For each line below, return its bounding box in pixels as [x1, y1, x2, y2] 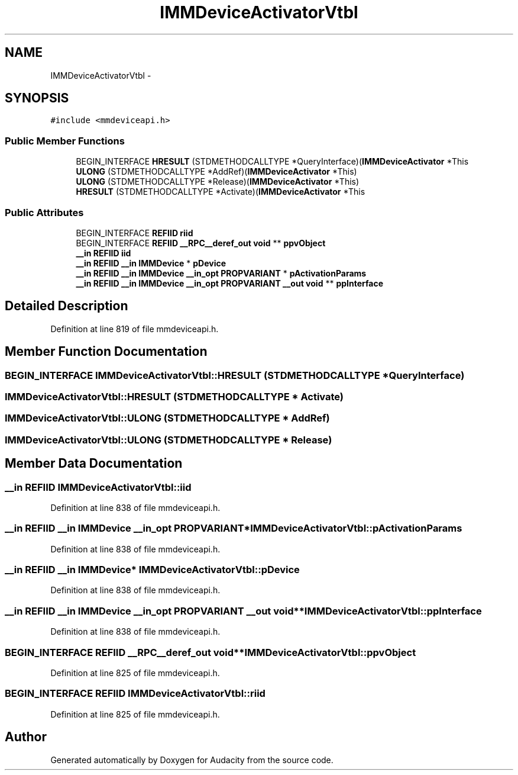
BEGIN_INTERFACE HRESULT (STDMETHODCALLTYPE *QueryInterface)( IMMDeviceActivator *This [76, 156, 469, 167]
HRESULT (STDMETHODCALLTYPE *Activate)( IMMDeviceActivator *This [76, 186, 365, 197]
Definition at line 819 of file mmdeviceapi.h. [50, 323, 219, 334]
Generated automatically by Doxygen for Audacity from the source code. [50, 754, 334, 765]
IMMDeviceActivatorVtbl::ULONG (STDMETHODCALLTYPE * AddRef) [5, 412, 330, 425]
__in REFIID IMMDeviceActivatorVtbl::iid [5, 481, 192, 493]
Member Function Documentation [5, 344, 208, 359]
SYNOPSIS [5, 91, 69, 106]
